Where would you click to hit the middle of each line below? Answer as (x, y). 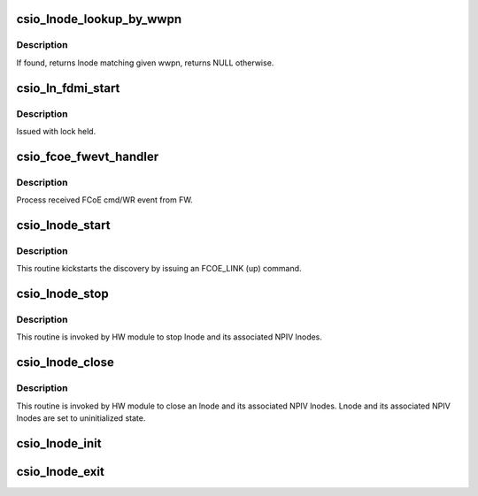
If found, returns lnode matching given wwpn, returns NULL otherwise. (145, 63)
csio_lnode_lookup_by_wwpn (99, 19)
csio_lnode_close (65, 362)
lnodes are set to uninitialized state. (81, 418)
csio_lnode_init (59, 443)
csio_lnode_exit (61, 472)
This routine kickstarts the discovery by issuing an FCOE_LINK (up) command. (159, 269)
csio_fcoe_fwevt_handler (88, 156)
